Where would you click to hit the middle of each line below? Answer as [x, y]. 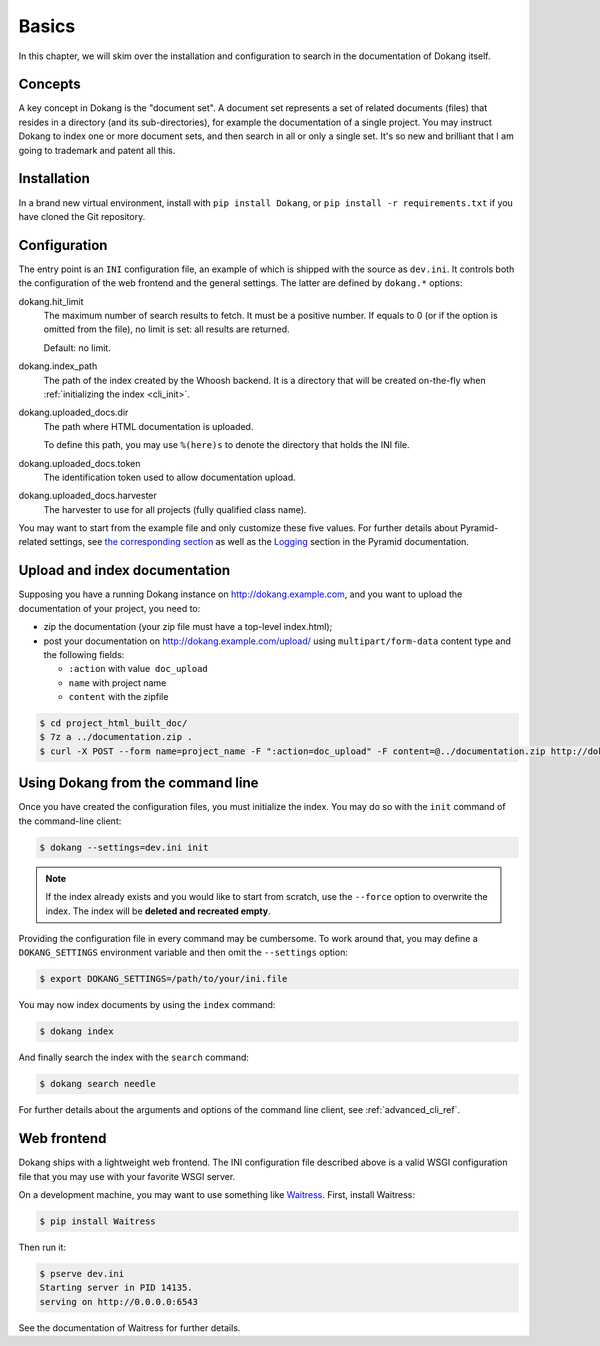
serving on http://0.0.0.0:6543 [119, 1301]
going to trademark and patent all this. [97, 150]
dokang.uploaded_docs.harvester [87, 496]
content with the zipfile [118, 697]
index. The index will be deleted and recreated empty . [158, 911]
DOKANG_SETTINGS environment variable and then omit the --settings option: [183, 952]
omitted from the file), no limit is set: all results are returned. [166, 329]
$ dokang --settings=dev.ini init [124, 847]
